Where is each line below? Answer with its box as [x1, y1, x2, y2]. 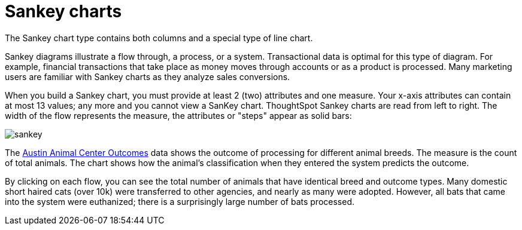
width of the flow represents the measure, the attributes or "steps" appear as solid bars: [5, 110, 352, 121]
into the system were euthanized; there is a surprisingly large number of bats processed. [5, 196, 355, 207]
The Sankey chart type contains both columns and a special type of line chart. [5, 32, 313, 43]
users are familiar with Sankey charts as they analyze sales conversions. [5, 71, 290, 82]
